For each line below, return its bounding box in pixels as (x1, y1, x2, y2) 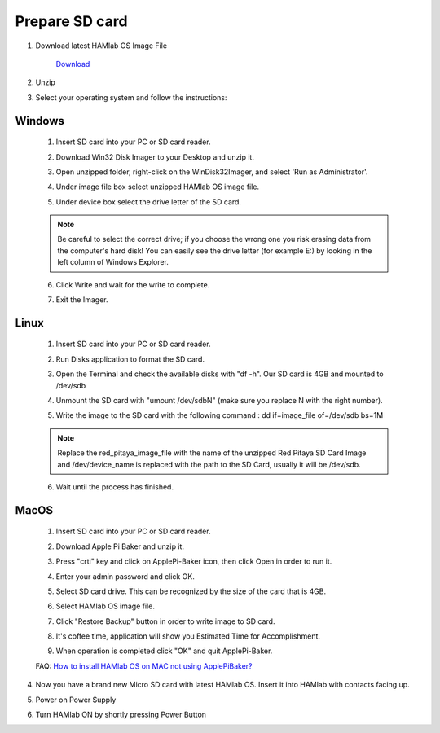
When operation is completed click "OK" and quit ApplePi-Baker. (55, 646, 273, 656)
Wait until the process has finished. (55, 481, 174, 492)
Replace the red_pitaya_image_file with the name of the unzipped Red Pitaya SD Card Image (57, 448, 367, 458)
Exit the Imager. (55, 295, 108, 305)
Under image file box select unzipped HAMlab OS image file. (55, 182, 260, 191)
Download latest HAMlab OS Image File (35, 41, 167, 50)
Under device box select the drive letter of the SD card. (55, 196, 242, 207)
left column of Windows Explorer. (57, 257, 169, 267)
